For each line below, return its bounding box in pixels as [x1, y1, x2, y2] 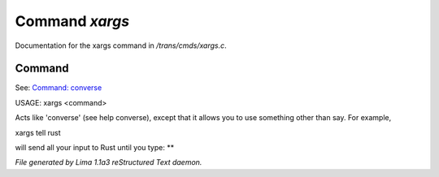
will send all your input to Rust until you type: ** [15, 143, 175, 153]
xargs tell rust [15, 127, 61, 137]
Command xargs [15, 12, 130, 30]
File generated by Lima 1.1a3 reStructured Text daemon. [15, 158, 202, 167]
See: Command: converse [15, 83, 102, 93]
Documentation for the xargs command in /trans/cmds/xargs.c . [15, 41, 227, 50]
